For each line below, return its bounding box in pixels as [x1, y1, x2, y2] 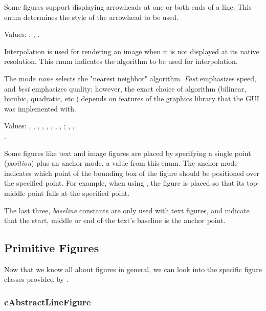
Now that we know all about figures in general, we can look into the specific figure [4, 263, 262, 274]
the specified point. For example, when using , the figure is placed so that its [4, 177, 245, 188]
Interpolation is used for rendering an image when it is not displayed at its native [4, 46, 259, 56]
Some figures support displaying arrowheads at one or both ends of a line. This [4, 2, 252, 12]
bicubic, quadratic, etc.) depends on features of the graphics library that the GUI [4, 93, 259, 104]
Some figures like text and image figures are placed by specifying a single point [4, 147, 251, 158]
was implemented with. [4, 103, 76, 114]
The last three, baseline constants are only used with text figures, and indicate [4, 205, 250, 215]
